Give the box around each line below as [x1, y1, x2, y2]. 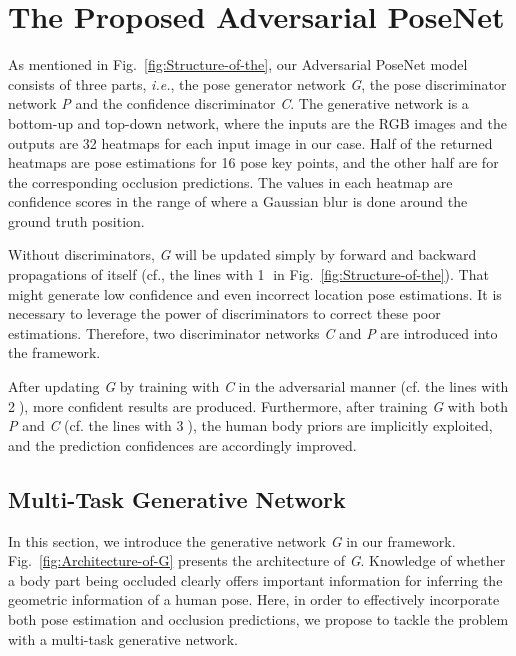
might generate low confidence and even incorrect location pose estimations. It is [8, 283, 502, 304]
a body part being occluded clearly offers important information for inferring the [8, 569, 503, 590]
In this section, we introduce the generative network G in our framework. [8, 530, 456, 551]
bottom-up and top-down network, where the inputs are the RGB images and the [8, 112, 507, 133]
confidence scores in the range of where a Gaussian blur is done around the [8, 191, 468, 212]
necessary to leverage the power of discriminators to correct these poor [8, 303, 441, 324]
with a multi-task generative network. [8, 628, 238, 649]
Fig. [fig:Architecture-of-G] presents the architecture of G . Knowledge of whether [8, 550, 506, 571]
